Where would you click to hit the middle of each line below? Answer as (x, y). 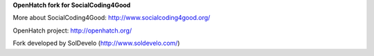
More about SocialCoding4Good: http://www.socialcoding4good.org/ (112, 18)
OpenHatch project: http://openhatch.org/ (72, 30)
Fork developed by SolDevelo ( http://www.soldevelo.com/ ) (96, 43)
